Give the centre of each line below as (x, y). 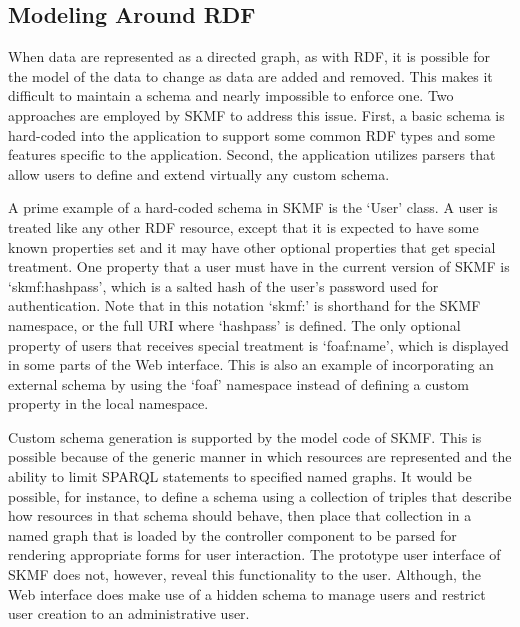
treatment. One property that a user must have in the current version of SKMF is (259, 266)
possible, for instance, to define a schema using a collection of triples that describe (260, 495)
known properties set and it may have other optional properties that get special (252, 246)
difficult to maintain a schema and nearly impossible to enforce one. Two (231, 95)
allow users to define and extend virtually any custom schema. (199, 173)
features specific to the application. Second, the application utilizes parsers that (252, 154)
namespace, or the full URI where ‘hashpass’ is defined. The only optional (234, 324)
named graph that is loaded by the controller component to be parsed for (232, 534)
